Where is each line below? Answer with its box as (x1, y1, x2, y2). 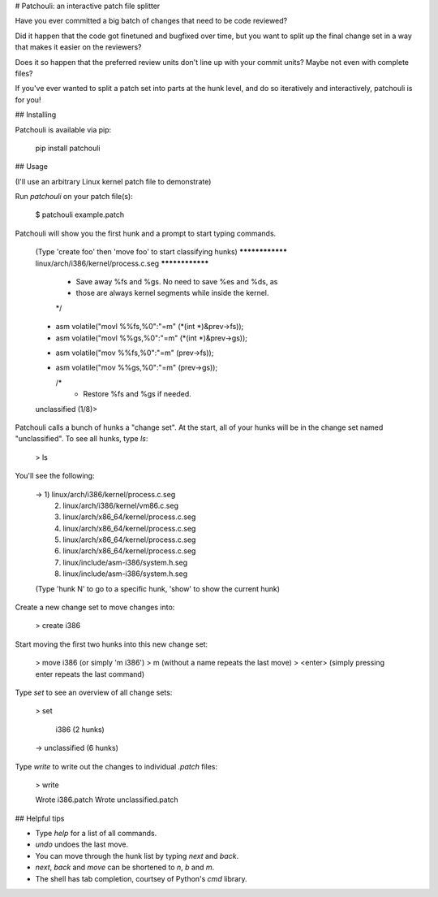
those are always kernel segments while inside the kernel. (75, 288, 269, 298)
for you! (15, 94, 41, 105)
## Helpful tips (15, 813, 65, 823)
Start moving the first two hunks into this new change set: (15, 639, 208, 649)
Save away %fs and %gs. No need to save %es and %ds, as (75, 277, 278, 287)
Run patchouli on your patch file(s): (15, 192, 133, 201)
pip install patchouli (35, 143, 101, 153)
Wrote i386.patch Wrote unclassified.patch (35, 795, 178, 804)
